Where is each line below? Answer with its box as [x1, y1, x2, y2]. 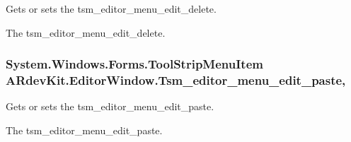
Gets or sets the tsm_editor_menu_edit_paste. [6, 99, 214, 114]
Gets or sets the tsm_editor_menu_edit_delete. [6, 1, 217, 16]
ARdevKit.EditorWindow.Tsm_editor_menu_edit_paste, [6, 71, 346, 89]
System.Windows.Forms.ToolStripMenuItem [6, 55, 263, 73]
